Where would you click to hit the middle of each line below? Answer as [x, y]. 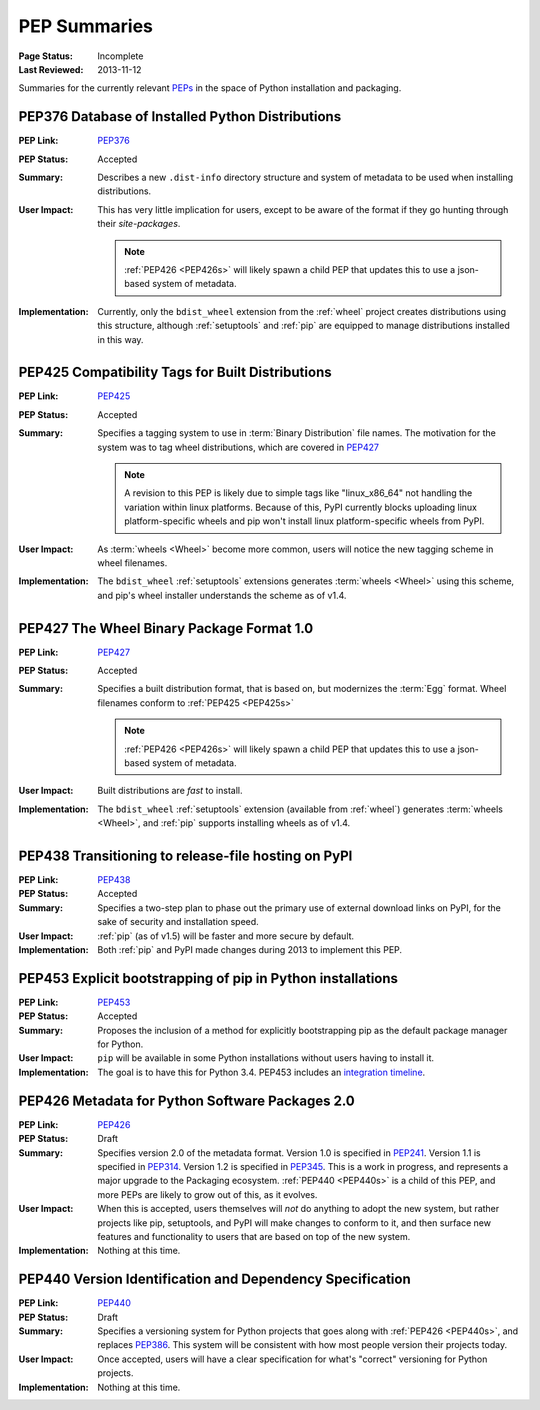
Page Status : [46, 56]
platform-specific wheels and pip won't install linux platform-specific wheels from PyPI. [304, 521]
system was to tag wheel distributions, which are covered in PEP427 [238, 447]
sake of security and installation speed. [178, 922]
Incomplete [120, 56]
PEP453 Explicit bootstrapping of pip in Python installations [208, 978]
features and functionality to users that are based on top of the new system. [254, 1236]
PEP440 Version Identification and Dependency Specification [214, 1279]
